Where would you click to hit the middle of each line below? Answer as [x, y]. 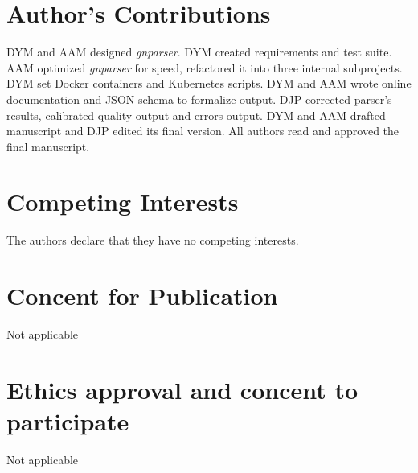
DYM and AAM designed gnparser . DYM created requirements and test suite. [199, 52]
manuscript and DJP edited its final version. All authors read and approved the [203, 131]
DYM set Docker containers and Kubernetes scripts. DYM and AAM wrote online [209, 83]
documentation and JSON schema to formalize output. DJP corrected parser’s [199, 99]
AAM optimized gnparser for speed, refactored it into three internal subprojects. [205, 67]
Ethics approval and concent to [182, 389]
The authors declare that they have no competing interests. [153, 240]
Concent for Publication [142, 296]
